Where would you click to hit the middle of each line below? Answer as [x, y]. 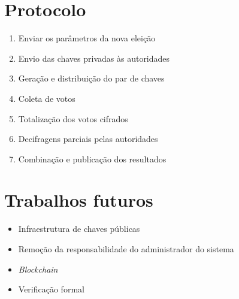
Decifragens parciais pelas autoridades [88, 139]
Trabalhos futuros [79, 200]
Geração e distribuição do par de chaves [91, 78]
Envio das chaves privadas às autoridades [94, 58]
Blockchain [38, 269]
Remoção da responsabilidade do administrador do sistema [126, 249]
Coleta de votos [47, 98]
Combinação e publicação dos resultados [92, 158]
